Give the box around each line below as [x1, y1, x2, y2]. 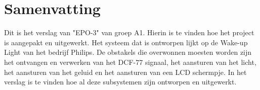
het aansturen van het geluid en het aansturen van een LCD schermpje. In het [4, 66, 247, 77]
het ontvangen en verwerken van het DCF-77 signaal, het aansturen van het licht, [4, 56, 256, 67]
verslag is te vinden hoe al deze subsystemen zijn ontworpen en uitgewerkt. [4, 76, 237, 87]
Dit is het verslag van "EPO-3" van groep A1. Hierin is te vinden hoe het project [4, 27, 254, 38]
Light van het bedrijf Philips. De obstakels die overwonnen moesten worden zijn [4, 47, 252, 57]
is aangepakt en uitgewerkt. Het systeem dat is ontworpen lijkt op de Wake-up [4, 37, 248, 47]
